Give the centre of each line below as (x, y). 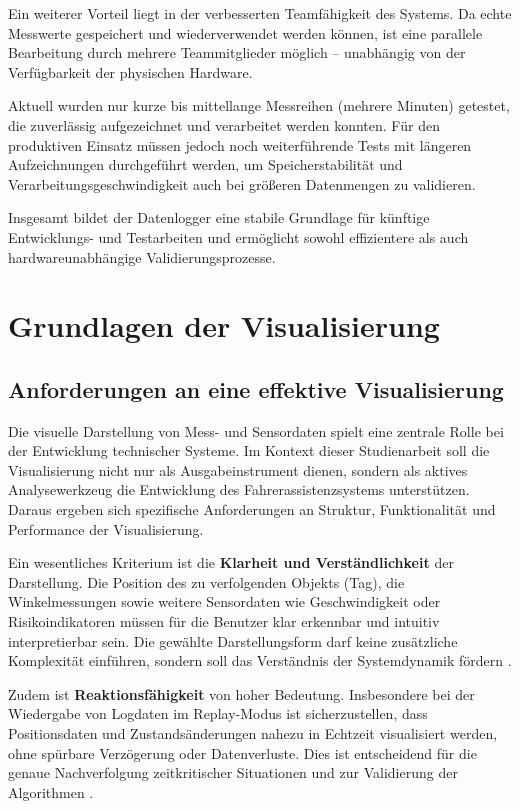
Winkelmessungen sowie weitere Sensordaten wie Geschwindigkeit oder (224, 601)
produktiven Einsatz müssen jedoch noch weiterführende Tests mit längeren (240, 144)
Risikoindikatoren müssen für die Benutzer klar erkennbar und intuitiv (224, 621)
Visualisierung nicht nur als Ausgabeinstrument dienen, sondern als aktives (238, 469)
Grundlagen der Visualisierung (224, 325)
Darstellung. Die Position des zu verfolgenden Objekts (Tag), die (206, 581)
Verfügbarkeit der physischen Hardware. (130, 71)
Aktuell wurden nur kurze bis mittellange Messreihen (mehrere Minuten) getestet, (259, 105)
